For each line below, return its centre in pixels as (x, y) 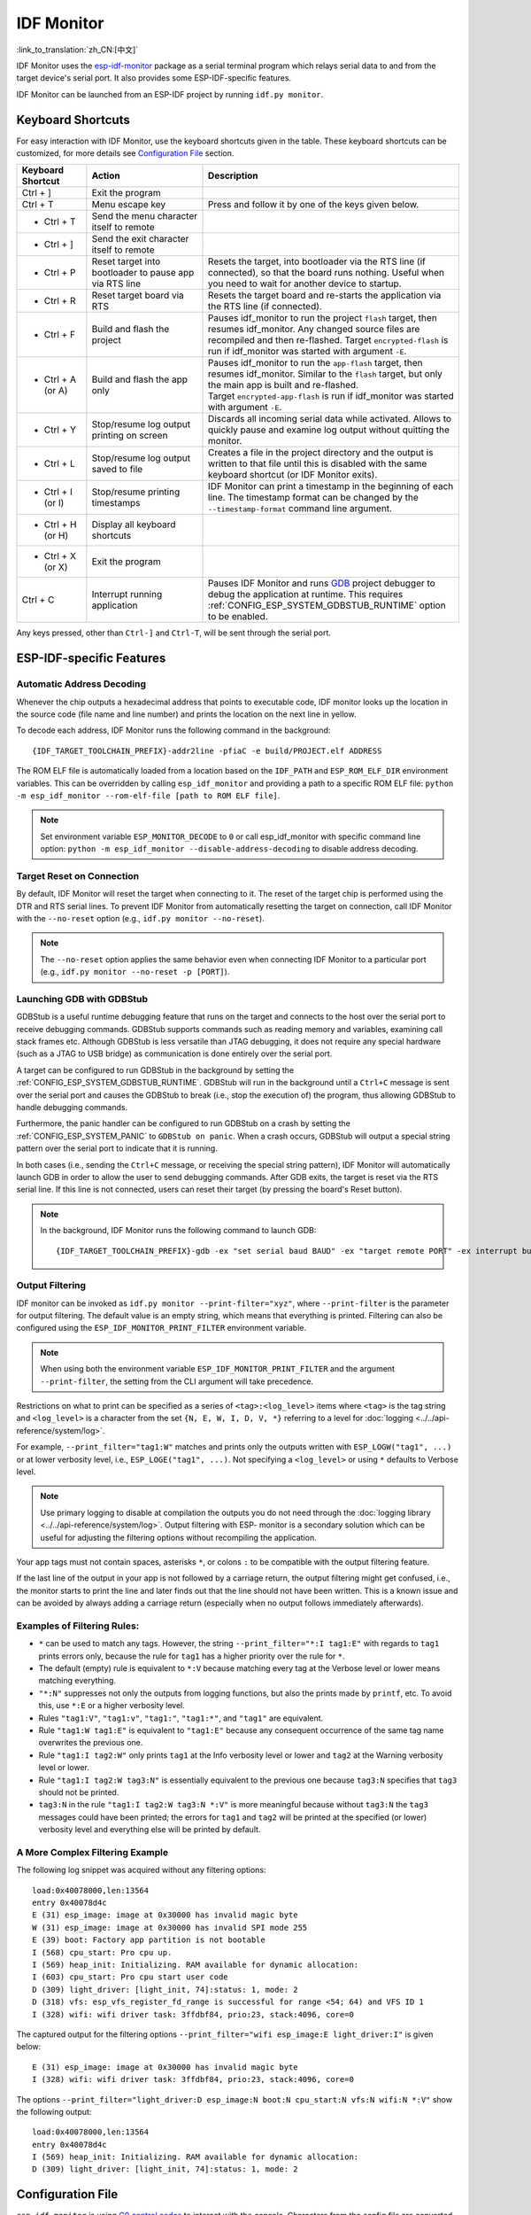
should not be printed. (79, 1792)
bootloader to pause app (143, 273)
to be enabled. (239, 617)
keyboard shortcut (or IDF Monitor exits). (293, 475)
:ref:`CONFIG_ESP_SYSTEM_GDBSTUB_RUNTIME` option (327, 605)
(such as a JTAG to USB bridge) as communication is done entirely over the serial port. (174, 1053)
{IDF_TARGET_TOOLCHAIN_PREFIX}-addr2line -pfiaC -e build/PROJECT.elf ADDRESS (207, 750)
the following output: (54, 2111)
